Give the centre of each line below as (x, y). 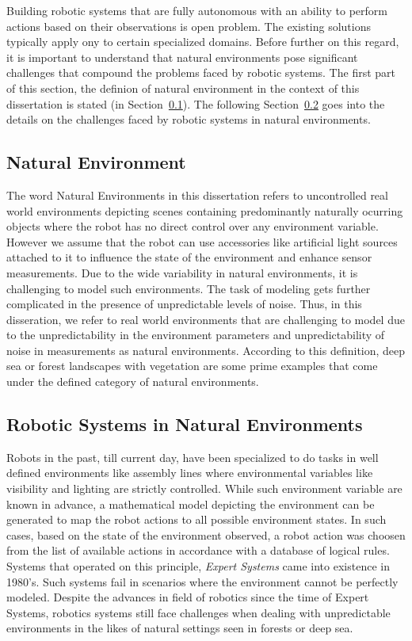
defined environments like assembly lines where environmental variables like (190, 473)
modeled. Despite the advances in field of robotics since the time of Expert (188, 597)
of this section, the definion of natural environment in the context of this (183, 88)
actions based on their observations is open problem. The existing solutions (189, 26)
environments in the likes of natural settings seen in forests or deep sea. (180, 628)
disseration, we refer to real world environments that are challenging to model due (206, 319)
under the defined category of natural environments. (133, 382)
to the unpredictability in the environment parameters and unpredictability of (196, 335)
